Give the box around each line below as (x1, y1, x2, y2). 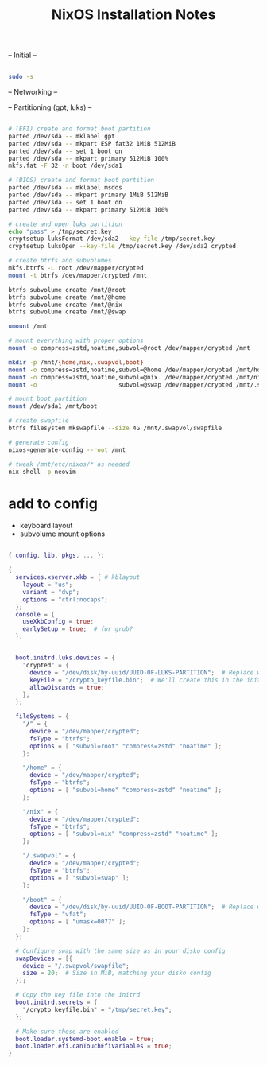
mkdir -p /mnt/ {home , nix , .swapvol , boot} (8, 358, 145, 367)
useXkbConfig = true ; (22, 618, 94, 626)
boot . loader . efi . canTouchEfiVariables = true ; (15, 1042, 172, 1051)
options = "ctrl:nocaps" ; (22, 595, 109, 604)
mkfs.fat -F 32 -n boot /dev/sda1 (8, 161, 123, 170)
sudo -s (8, 73, 34, 81)
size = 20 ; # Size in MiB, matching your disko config (22, 969, 212, 978)
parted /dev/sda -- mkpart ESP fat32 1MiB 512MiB (8, 139, 176, 148)
